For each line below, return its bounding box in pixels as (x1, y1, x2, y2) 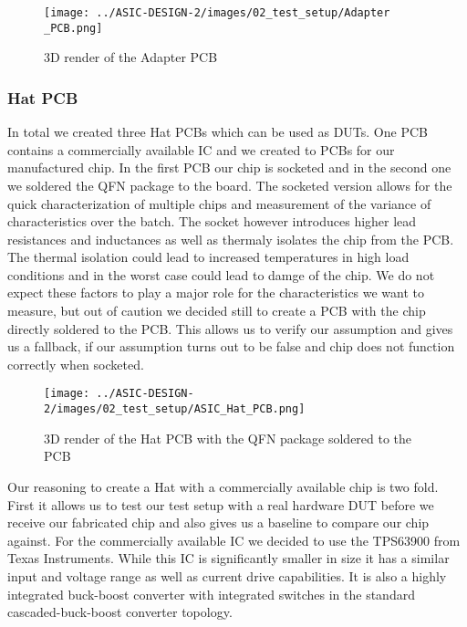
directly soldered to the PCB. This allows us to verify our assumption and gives (7, 319, 453, 338)
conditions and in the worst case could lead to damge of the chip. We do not (7, 265, 435, 284)
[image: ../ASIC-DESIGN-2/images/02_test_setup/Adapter (44, 6, 390, 19)
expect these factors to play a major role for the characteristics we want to (7, 283, 425, 302)
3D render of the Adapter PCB (44, 47, 218, 67)
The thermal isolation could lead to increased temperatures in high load (7, 247, 410, 266)
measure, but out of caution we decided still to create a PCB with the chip (7, 301, 426, 320)
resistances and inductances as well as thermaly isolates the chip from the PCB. (7, 229, 454, 248)
